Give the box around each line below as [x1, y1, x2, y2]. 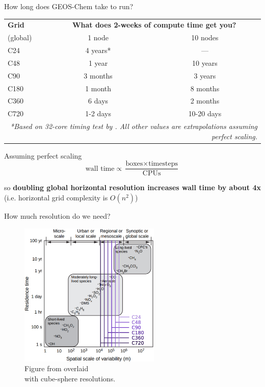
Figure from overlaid [24, 363, 89, 374]
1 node [88, 32, 109, 43]
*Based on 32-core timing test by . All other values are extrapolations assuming [10, 121, 257, 132]
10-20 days [188, 108, 222, 119]
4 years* [85, 45, 111, 56]
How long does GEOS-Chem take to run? [4, 1, 134, 11]
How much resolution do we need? [4, 211, 111, 221]
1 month [85, 83, 112, 93]
